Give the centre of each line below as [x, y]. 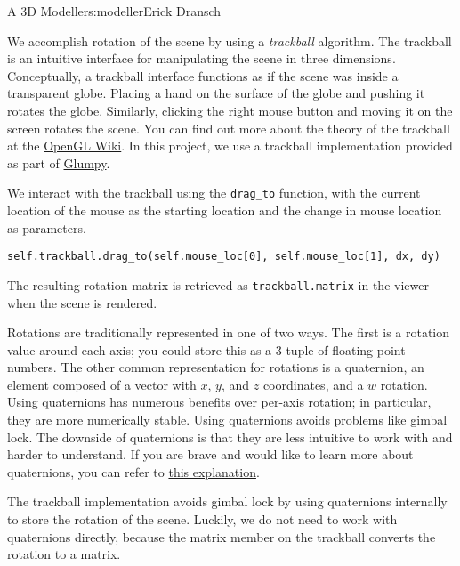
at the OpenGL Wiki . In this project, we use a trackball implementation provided [230, 146]
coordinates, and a [313, 384]
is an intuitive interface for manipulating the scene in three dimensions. [202, 58]
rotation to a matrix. [64, 554]
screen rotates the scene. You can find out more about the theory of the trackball [229, 128]
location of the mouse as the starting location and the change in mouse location [225, 210]
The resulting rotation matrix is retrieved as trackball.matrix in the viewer [218, 284]
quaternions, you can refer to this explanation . [133, 471]
